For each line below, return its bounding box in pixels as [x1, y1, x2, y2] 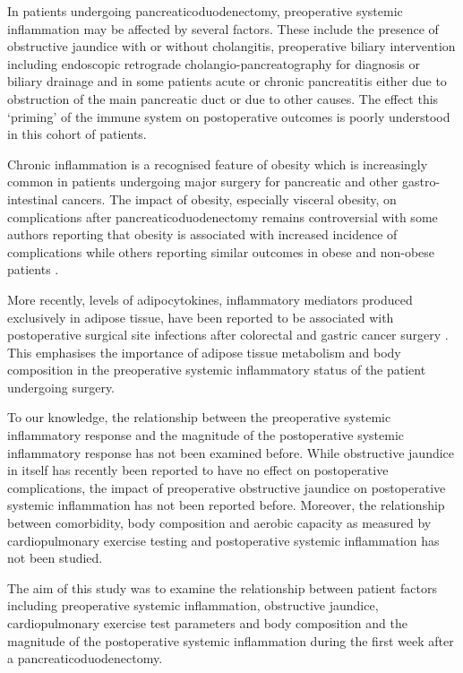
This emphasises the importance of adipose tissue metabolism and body [7, 342, 401, 361]
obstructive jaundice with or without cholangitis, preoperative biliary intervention [7, 37, 456, 56]
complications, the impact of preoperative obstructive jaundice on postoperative [7, 478, 446, 496]
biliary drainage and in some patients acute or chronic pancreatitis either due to [7, 72, 447, 91]
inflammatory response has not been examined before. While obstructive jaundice [7, 443, 455, 462]
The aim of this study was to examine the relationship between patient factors [7, 578, 437, 597]
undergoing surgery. [7, 377, 116, 396]
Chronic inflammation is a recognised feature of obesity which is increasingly [7, 154, 428, 173]
